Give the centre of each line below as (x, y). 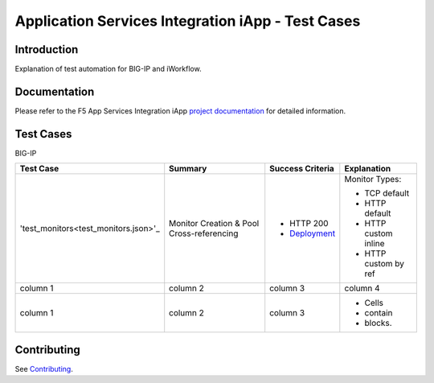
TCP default (387, 193)
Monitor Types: (373, 179)
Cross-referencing (204, 233)
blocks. (378, 323)
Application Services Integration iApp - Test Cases (188, 21)
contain (379, 313)
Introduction (47, 49)
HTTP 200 (309, 224)
